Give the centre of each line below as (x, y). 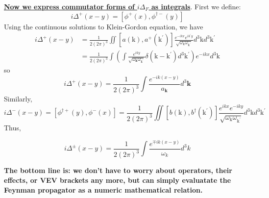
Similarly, (18, 99)
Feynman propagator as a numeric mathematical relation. (103, 189)
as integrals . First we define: (196, 6)
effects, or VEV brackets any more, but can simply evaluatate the (118, 180)
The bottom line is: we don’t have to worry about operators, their (118, 170)
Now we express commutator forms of (69, 6)
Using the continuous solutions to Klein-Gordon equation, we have (104, 26)
